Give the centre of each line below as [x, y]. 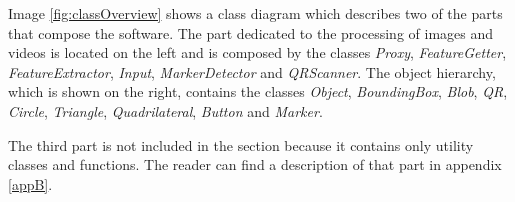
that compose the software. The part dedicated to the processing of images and [251, 32]
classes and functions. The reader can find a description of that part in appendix [255, 164]
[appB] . [30, 183]
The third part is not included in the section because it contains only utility [241, 144]
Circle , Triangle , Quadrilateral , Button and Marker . [165, 110]
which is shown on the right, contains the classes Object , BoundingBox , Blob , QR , [258, 91]
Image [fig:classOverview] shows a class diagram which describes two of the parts [255, 13]
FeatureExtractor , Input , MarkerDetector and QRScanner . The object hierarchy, [252, 71]
